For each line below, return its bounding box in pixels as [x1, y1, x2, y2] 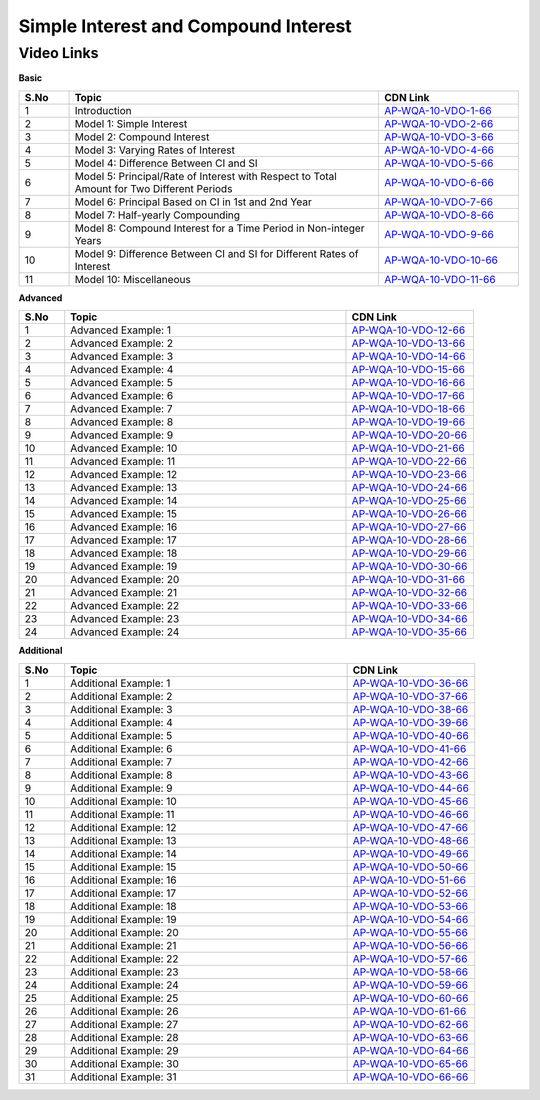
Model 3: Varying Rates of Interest [74, 143, 235, 157]
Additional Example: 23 [70, 965, 179, 979]
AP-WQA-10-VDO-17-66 [351, 389, 465, 403]
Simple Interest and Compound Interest [18, 15, 352, 37]
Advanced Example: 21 [70, 586, 178, 600]
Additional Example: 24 [70, 978, 179, 992]
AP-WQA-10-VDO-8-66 [384, 208, 494, 222]
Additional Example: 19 [70, 912, 177, 926]
